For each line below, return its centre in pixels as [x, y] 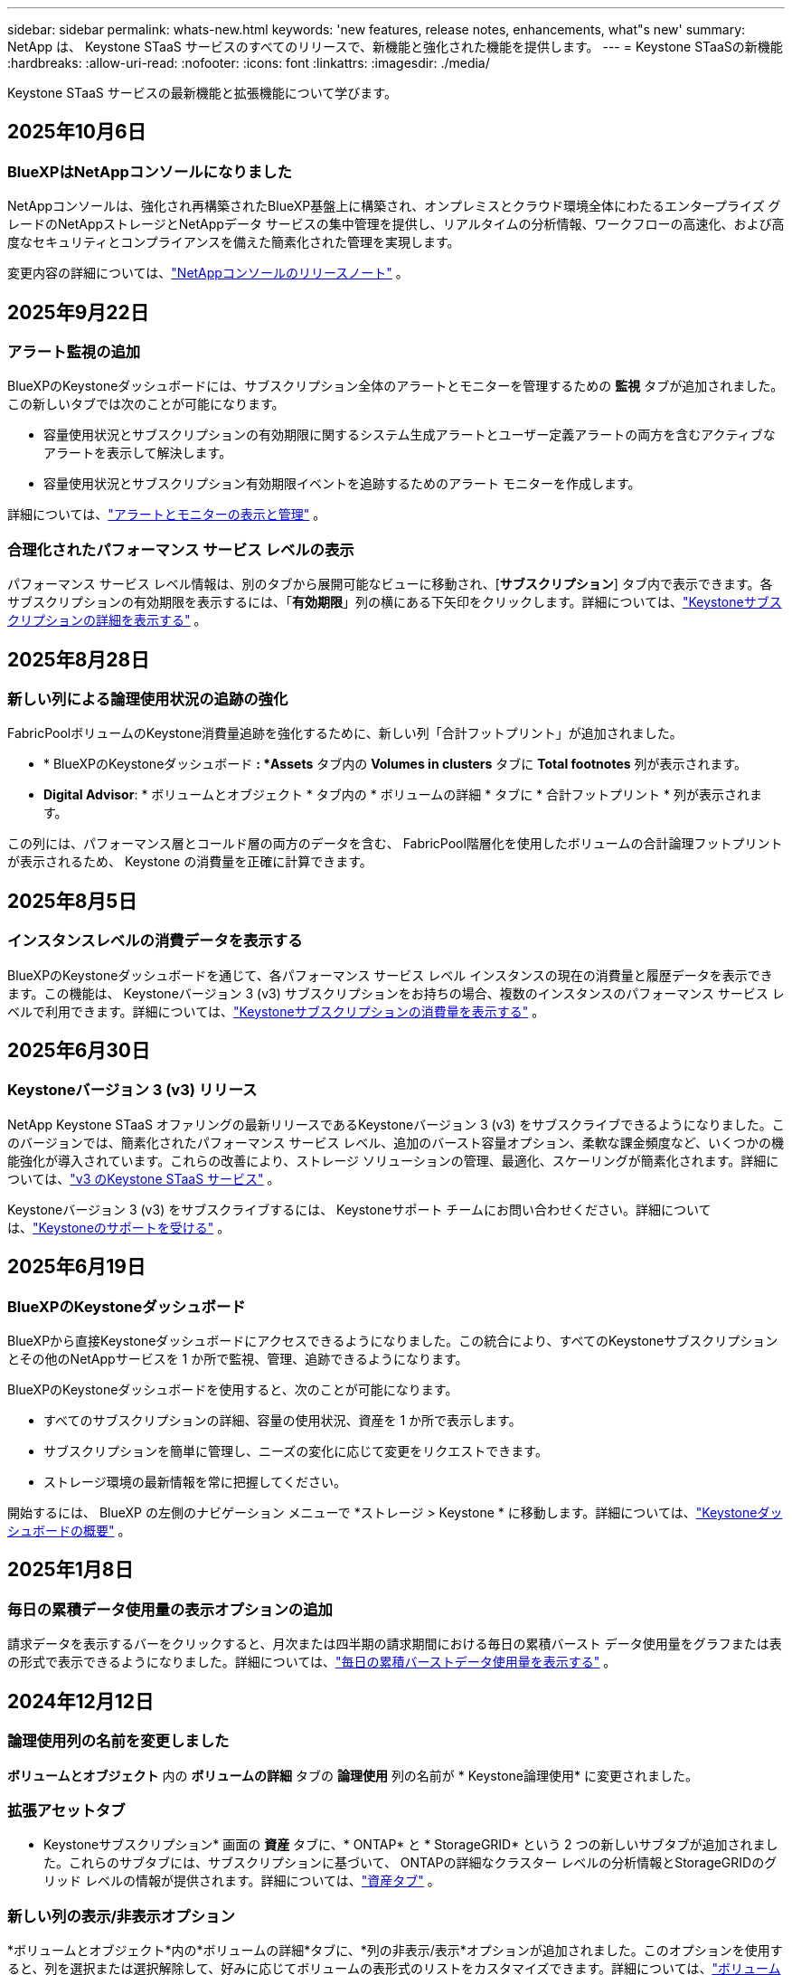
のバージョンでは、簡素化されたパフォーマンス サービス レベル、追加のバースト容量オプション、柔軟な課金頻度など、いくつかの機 [396, 1142]
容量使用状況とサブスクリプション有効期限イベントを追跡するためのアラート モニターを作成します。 [342, 484]
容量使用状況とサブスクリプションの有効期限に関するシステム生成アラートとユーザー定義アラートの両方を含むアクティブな [410, 435]
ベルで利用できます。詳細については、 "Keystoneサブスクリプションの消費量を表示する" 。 [276, 1011]
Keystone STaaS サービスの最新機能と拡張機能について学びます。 [202, 93]
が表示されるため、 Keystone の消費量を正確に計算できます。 [190, 862]
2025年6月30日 [79, 1051]
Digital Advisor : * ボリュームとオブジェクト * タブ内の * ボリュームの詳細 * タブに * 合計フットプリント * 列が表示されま [403, 795]
